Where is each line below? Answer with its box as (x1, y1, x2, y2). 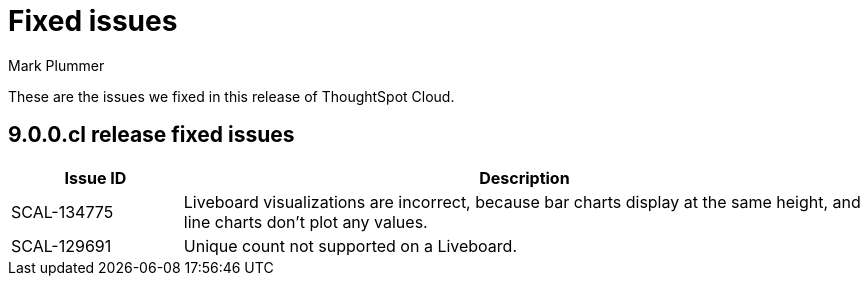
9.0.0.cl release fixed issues (8, 122, 295, 148)
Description (479, 167, 570, 188)
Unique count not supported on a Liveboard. (183, 235, 518, 256)
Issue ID (64, 167, 127, 188)
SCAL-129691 (11, 235, 112, 256)
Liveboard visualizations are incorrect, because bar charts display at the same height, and (183, 191, 861, 212)
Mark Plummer (8, 56, 105, 74)
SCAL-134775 (11, 201, 114, 222)
